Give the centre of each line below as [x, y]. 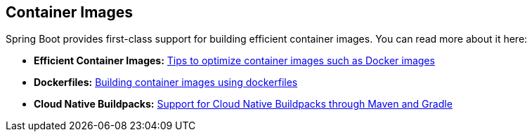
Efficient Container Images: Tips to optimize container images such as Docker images [234, 61]
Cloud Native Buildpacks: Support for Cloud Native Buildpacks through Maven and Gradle [243, 104]
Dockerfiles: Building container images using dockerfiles [166, 82]
